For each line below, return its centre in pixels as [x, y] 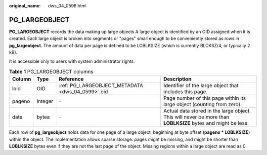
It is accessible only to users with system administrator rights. [72, 61]
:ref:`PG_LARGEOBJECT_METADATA [101, 85]
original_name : [25, 6]
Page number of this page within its [205, 98]
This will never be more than [196, 117]
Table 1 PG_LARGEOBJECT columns [51, 72]
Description [178, 79]
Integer [45, 101]
